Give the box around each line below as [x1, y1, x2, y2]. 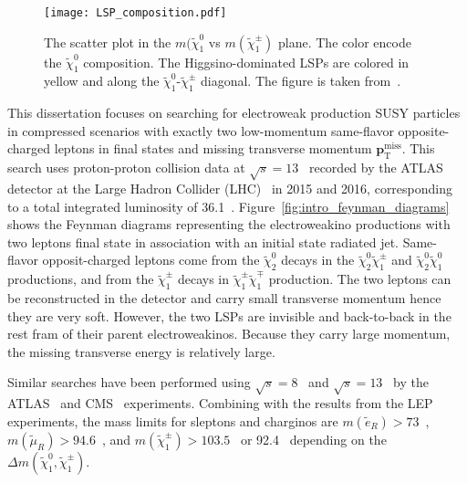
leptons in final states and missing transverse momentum [54, 139, 372, 158]
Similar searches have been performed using [7, 373, 251, 392]
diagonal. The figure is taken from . [201, 71, 401, 90]
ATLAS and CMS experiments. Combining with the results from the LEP [7, 394, 433, 413]
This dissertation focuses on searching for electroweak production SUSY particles [7, 103, 461, 122]
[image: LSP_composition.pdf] [44, 6, 227, 19]
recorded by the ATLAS [308, 158, 443, 177]
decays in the [281, 250, 355, 269]
